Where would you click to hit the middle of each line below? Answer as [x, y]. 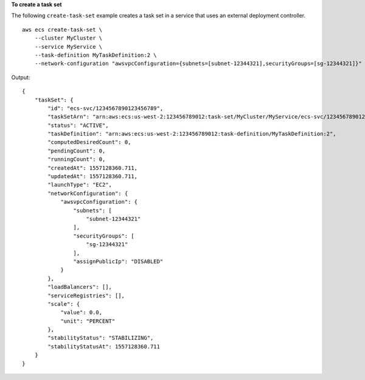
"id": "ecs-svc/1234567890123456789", [106, 108]
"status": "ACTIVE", [78, 125]
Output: [21, 77]
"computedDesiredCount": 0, [89, 142]
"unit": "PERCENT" [88, 321]
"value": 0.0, [82, 313]
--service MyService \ [68, 47]
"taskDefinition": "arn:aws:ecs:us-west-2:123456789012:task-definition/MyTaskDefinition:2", [192, 134]
